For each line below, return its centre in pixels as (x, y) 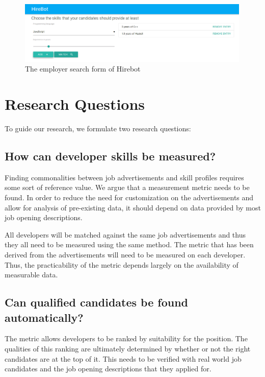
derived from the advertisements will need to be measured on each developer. (125, 255)
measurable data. (31, 275)
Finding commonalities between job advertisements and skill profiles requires (124, 177)
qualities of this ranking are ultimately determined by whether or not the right (128, 349)
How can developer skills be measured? (110, 156)
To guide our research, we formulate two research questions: (98, 128)
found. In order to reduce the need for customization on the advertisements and (129, 197)
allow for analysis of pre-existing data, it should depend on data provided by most (133, 207)
